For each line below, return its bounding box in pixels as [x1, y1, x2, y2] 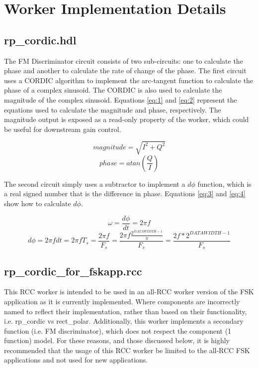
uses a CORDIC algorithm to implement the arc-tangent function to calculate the [4, 75, 254, 85]
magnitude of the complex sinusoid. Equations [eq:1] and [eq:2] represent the [4, 94, 237, 105]
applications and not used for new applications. [4, 355, 148, 365]
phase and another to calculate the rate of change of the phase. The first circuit [4, 65, 247, 76]
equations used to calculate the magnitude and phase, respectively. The [4, 104, 221, 115]
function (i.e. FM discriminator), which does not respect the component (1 [4, 325, 232, 336]
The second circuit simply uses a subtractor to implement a [4, 178, 185, 189]
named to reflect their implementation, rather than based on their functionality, [4, 306, 247, 316]
